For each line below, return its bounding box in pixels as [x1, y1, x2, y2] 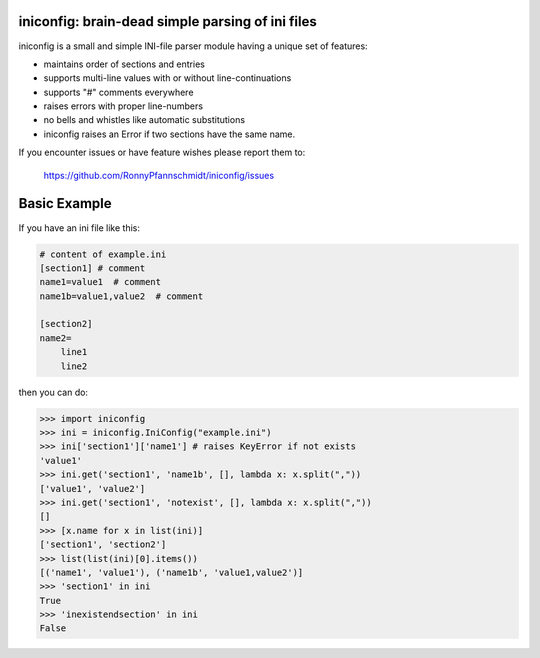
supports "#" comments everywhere [43, 86, 194, 98]
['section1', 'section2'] [39, 539, 167, 550]
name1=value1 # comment [39, 276, 162, 288]
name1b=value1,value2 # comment [39, 290, 204, 302]
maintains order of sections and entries [43, 58, 205, 70]
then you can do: [18, 386, 89, 398]
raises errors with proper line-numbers [43, 100, 204, 112]
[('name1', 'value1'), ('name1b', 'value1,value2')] [39, 566, 304, 578]
